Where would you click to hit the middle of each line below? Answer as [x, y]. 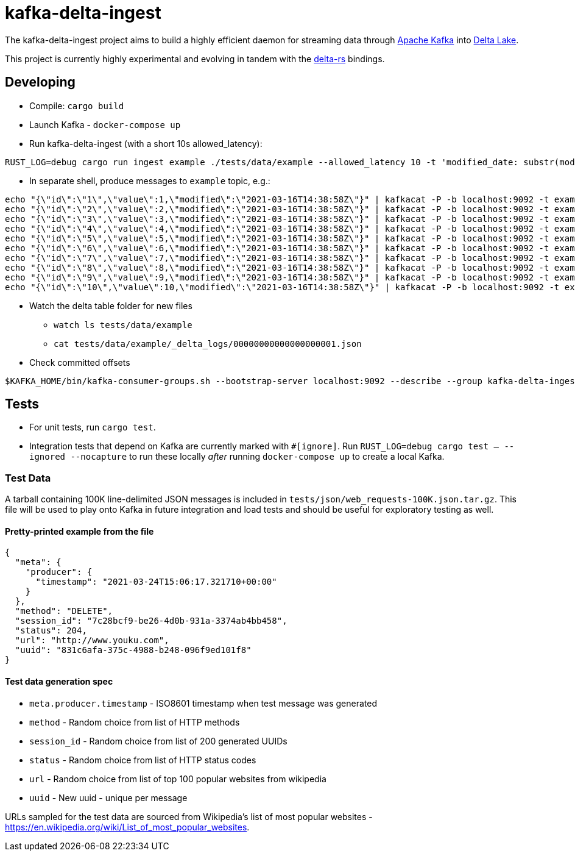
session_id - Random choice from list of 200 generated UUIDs [158, 741]
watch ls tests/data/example [123, 325]
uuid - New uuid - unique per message [108, 797]
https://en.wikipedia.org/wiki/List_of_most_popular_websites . [127, 827]
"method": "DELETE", [64, 611]
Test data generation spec [59, 682]
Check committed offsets [80, 362]
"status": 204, [51, 631]
